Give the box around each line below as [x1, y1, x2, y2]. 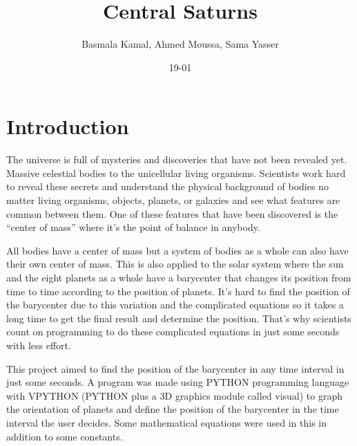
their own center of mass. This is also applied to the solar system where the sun [6, 257, 344, 271]
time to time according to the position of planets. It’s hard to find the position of [6, 284, 350, 298]
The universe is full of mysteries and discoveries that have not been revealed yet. [6, 152, 347, 167]
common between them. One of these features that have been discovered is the [6, 206, 338, 221]
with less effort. [6, 337, 71, 352]
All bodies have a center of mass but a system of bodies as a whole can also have [6, 243, 349, 257]
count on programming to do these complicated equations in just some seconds [6, 324, 340, 339]
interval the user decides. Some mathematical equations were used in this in [6, 415, 327, 429]
